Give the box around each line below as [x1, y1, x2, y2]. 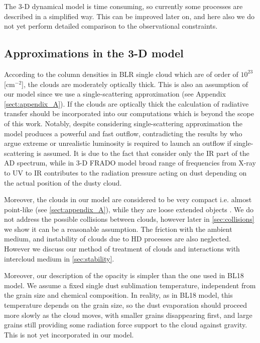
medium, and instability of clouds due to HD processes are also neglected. [4, 233, 231, 244]
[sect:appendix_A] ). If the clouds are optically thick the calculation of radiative [4, 98, 249, 109]
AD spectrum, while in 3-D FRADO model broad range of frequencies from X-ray [4, 157, 256, 168]
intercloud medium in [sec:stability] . [4, 253, 114, 264]
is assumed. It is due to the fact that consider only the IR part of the [36, 147, 249, 158]
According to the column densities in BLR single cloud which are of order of [4, 68, 238, 79]
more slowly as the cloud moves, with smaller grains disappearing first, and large [4, 309, 252, 320]
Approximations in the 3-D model [4, 45, 184, 61]
